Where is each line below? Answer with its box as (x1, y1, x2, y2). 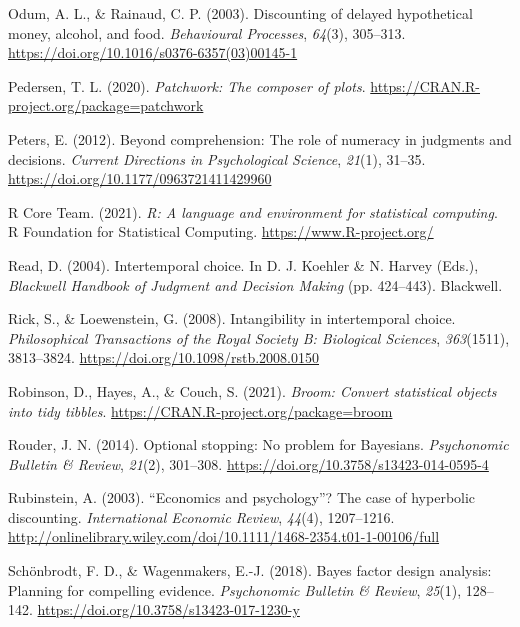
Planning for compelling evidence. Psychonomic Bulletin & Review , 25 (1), (8, 579, 462, 600)
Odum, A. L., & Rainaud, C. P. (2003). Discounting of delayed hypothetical (8, 3, 473, 23)
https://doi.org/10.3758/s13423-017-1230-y (37, 599, 300, 620)
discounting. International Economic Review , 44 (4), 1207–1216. (8, 506, 395, 527)
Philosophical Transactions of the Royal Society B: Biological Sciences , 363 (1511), (8, 327, 510, 348)
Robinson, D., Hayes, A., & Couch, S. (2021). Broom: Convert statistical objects (8, 380, 497, 401)
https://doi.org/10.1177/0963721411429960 (8, 168, 272, 189)
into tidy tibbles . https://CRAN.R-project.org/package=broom (8, 400, 393, 421)
